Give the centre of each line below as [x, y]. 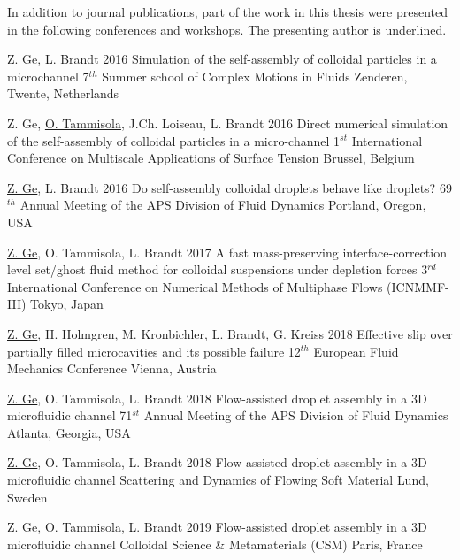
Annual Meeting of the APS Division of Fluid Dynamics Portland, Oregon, [223, 205]
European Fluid [356, 351]
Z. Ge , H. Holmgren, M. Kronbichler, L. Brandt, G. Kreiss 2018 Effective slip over [230, 333]
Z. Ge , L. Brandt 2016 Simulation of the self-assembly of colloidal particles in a [222, 59]
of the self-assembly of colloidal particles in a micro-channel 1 [174, 140]
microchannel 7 [48, 76]
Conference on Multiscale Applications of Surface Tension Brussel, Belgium [211, 158]
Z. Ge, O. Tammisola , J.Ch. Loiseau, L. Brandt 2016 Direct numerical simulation [228, 123]
